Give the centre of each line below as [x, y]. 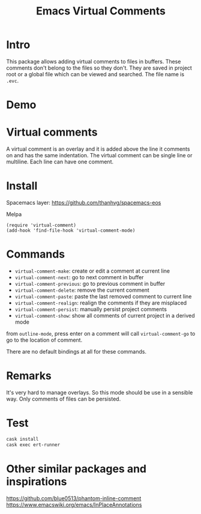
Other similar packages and [76, 469]
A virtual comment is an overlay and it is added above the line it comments [98, 149]
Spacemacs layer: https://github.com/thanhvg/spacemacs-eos [84, 203]
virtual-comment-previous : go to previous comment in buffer [90, 283]
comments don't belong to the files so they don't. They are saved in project [99, 68]
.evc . [13, 80]
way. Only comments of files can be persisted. [64, 399]
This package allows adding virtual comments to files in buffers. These [94, 61]
